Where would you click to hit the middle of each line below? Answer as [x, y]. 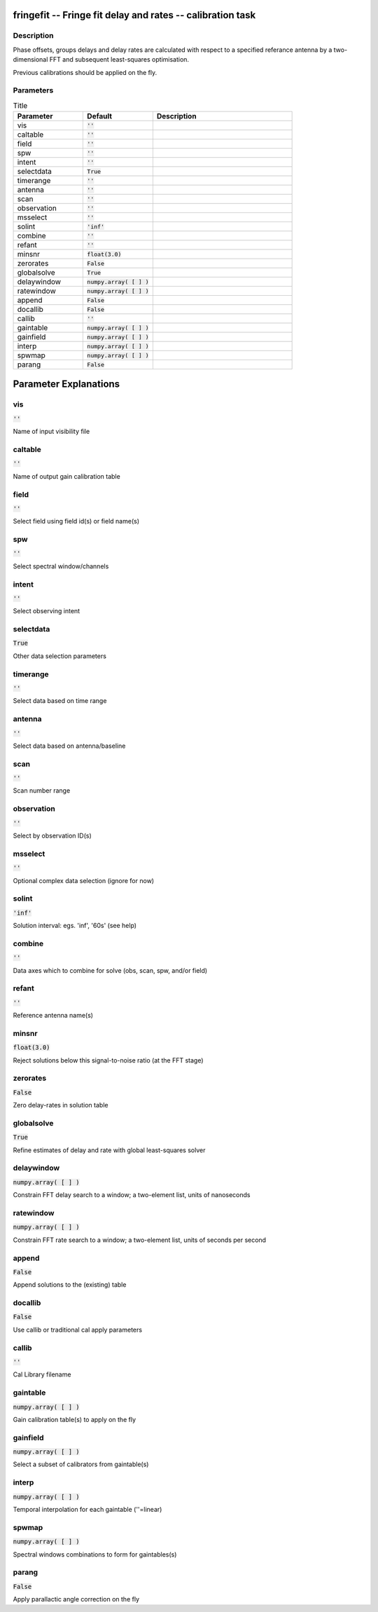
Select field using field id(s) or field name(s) [76, 521]
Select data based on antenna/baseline [69, 746]
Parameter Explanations [66, 384]
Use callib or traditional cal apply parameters [78, 1330]
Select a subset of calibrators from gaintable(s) [81, 1464]
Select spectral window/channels [61, 566]
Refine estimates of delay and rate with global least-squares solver [109, 1150]
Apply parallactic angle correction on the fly [76, 1599]
